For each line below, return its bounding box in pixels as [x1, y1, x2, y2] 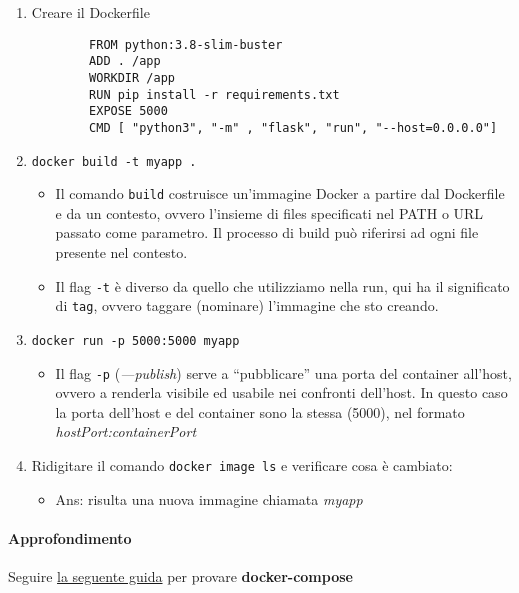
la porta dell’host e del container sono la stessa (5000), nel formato [55, 401, 465, 422]
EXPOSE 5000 [89, 104, 168, 119]
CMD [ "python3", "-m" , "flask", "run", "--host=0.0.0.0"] [89, 120, 498, 135]
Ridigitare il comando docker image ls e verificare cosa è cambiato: [31, 455, 453, 476]
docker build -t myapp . [31, 154, 197, 169]
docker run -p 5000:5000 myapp [31, 333, 240, 348]
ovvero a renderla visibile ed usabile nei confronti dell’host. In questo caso [55, 382, 508, 403]
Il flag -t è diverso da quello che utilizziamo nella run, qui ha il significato [55, 275, 510, 296]
